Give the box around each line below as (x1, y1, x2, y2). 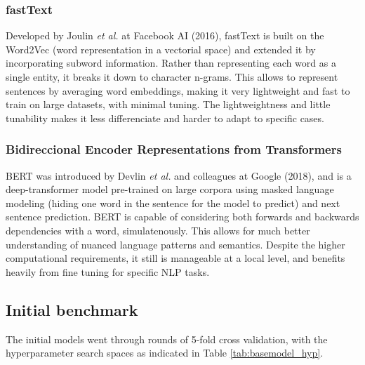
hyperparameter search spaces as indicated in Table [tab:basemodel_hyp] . (6, 345, 324, 360)
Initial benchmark (6, 298, 138, 320)
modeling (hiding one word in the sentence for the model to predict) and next (6, 195, 340, 210)
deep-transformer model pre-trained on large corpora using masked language (6, 182, 334, 197)
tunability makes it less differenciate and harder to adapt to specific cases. (6, 110, 324, 125)
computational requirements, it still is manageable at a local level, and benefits (6, 251, 345, 265)
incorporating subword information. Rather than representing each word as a (6, 55, 336, 70)
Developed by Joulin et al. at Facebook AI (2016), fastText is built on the (6, 28, 324, 43)
